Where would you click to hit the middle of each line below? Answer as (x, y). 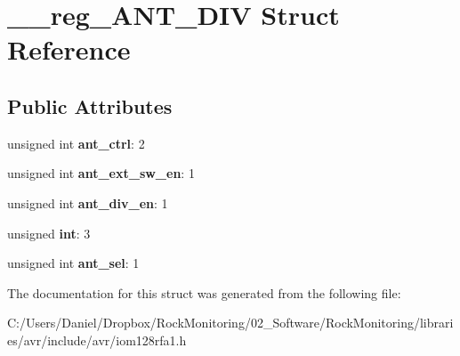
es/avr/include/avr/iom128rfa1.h (97, 340)
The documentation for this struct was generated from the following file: (204, 292)
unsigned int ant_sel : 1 (73, 263)
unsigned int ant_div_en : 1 (88, 202)
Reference (69, 49)
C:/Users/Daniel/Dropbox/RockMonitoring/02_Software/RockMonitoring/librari (230, 323)
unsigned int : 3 (49, 233)
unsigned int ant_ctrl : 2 (76, 143)
